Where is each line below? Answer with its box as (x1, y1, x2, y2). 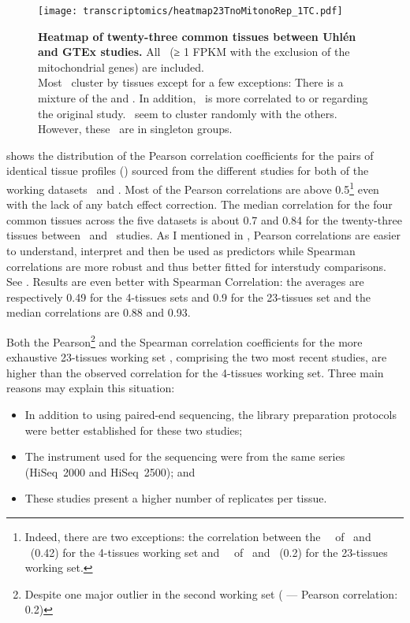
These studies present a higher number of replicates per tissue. (24, 490, 327, 506)
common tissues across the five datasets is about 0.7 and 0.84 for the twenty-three (6, 211, 402, 228)
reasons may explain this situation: (6, 380, 175, 396)
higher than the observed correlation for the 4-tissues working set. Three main (6, 364, 384, 380)
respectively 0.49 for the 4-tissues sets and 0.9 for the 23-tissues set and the (6, 288, 371, 305)
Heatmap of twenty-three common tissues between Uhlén (38, 28, 356, 44)
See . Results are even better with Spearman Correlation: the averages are (6, 273, 364, 290)
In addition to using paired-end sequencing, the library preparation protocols (24, 406, 397, 423)
